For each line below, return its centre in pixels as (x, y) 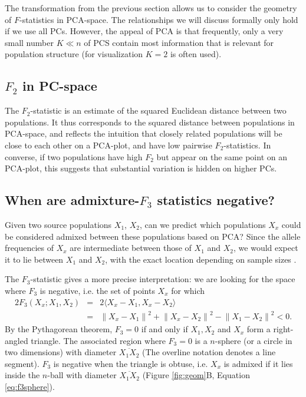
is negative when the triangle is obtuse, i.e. (131, 363)
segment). (22, 363)
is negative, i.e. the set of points (97, 290)
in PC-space (60, 86)
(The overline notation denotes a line (209, 352)
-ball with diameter (82, 375)
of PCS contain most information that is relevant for (179, 42)
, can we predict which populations (203, 224)
